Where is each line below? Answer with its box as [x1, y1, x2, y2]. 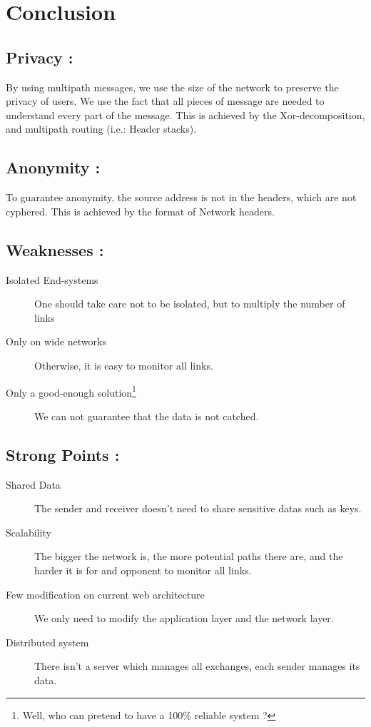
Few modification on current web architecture [6, 586, 205, 601]
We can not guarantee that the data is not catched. [34, 408, 259, 423]
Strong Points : [6, 443, 120, 465]
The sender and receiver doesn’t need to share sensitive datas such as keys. [34, 501, 362, 516]
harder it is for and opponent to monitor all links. [34, 562, 252, 577]
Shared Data [6, 477, 61, 492]
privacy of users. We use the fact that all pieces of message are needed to [6, 93, 325, 108]
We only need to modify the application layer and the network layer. [34, 611, 334, 626]
